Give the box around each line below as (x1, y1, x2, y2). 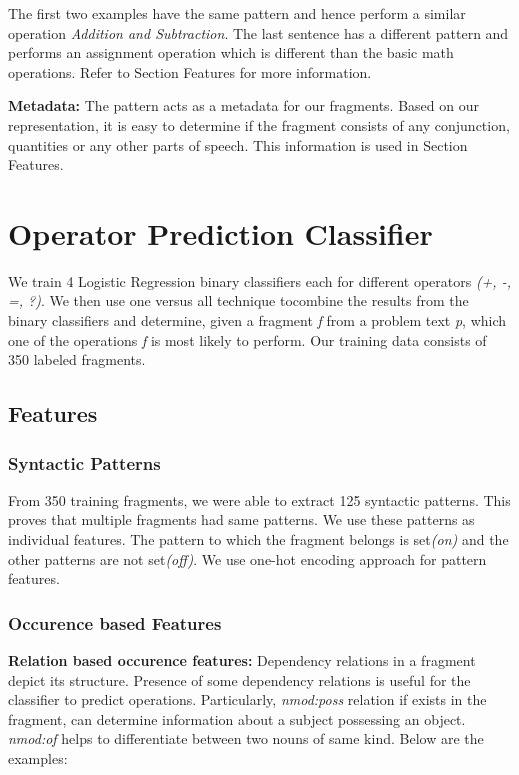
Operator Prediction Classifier (8, 212, 433, 253)
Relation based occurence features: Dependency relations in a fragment (8, 650, 476, 671)
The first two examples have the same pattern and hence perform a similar (8, 3, 466, 23)
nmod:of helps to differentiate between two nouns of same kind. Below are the (8, 728, 484, 749)
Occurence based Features (8, 610, 222, 635)
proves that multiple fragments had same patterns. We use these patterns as (8, 509, 475, 530)
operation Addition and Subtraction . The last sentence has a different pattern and (8, 22, 509, 43)
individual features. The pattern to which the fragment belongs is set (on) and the (8, 529, 509, 550)
